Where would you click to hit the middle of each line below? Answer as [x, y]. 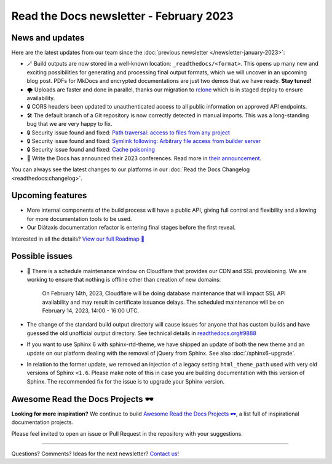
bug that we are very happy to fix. [69, 124]
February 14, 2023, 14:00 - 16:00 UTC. [91, 311]
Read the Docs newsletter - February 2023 [122, 16]
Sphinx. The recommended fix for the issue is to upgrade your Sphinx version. [126, 381]
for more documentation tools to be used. [79, 218]
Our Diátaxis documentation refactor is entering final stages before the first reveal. [131, 228]
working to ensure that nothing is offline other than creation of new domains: [124, 279]
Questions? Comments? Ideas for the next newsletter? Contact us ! [95, 454]
